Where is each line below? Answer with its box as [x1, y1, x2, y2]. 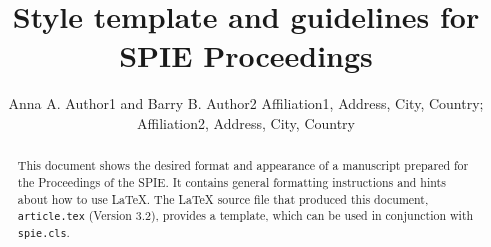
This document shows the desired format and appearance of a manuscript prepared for [17, 157, 469, 174]
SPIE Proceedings [119, 35, 373, 76]
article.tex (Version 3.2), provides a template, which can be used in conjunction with [17, 207, 474, 224]
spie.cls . [17, 224, 70, 241]
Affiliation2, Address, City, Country [136, 112, 356, 133]
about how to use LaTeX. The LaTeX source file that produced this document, [17, 190, 429, 207]
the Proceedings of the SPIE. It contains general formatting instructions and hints [17, 173, 446, 190]
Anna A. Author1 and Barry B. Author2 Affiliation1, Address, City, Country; [8, 93, 484, 114]
